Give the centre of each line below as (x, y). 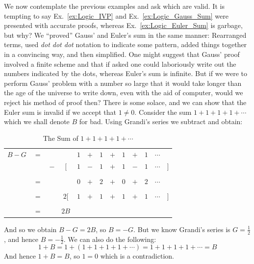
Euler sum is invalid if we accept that (60, 112)
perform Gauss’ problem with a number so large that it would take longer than (123, 83)
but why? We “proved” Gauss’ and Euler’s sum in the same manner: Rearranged (125, 35)
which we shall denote (37, 121)
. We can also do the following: (110, 239)
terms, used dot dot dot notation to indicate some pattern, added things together (126, 44)
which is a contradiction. (137, 256)
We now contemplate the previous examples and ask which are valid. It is (114, 6)
